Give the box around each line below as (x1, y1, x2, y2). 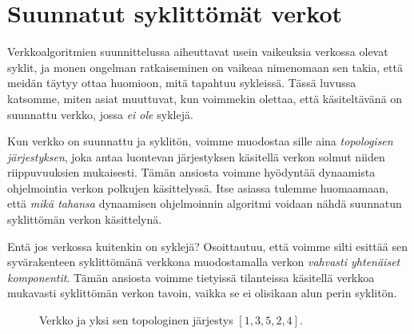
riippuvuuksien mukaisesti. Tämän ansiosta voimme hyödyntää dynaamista (7, 164, 376, 181)
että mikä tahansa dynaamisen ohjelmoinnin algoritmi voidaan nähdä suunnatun (7, 195, 402, 212)
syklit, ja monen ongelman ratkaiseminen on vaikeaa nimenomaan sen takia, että (7, 58, 403, 75)
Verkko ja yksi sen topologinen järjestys (39, 312, 233, 328)
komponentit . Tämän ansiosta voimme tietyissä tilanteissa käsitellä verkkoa (7, 268, 375, 285)
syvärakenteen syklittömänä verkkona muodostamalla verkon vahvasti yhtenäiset (7, 253, 400, 270)
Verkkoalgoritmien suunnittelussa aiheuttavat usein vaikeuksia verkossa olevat (7, 43, 388, 60)
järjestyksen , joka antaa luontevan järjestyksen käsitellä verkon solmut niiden (7, 148, 385, 165)
